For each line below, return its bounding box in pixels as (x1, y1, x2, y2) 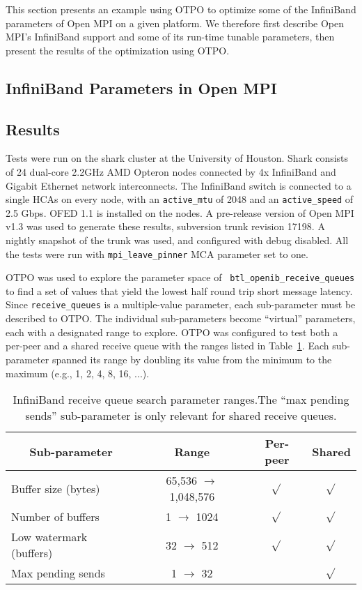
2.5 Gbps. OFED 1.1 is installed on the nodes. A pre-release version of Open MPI (6, 205, 354, 220)
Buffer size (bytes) (11, 480, 100, 497)
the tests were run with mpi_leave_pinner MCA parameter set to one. (6, 246, 308, 261)
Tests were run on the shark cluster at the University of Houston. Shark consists (6, 151, 349, 165)
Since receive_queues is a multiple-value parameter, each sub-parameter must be (6, 297, 356, 312)
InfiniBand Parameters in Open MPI (6, 77, 277, 98)
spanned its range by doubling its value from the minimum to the (52, 351, 332, 366)
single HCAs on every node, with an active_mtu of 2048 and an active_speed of (6, 192, 354, 206)
